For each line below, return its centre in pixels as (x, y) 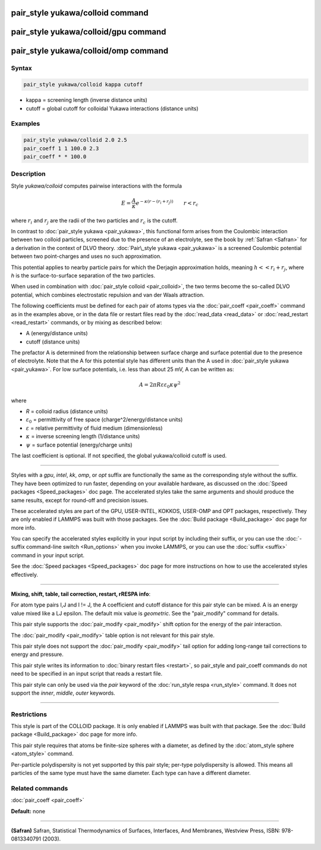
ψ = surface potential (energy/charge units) (79, 445)
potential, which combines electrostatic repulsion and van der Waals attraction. (108, 295)
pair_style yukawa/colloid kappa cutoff (83, 85)
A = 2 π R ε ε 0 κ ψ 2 (160, 385)
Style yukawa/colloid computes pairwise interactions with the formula (97, 186)
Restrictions (29, 714)
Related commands (40, 788)
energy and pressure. (37, 654)
